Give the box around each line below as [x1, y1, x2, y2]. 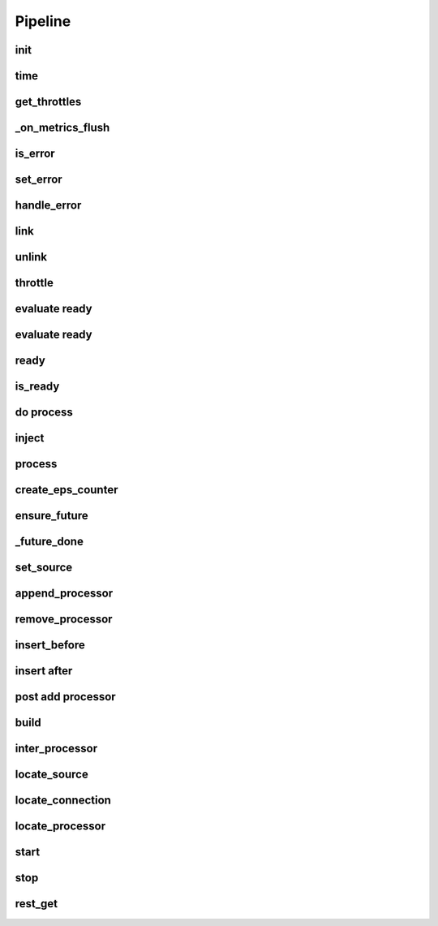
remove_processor [15, 613, 113, 627]
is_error [15, 147, 56, 161]
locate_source [15, 768, 88, 782]
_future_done [15, 535, 84, 549]
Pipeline [15, 12, 71, 30]
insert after [15, 664, 73, 678]
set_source [15, 561, 73, 575]
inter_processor [15, 742, 97, 756]
